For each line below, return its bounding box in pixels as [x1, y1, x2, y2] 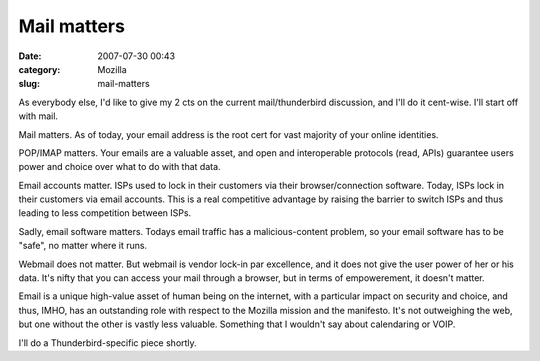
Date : [18, 50, 42, 62]
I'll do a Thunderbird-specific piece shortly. [18, 336, 197, 349]
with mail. [18, 110, 59, 122]
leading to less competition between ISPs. [18, 207, 192, 219]
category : [18, 63, 61, 75]
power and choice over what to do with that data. [18, 161, 221, 173]
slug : [18, 78, 40, 90]
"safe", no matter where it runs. [18, 240, 148, 252]
